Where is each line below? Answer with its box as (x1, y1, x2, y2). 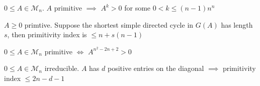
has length (221, 19, 253, 30)
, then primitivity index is (7, 29, 87, 40)
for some (124, 3, 151, 13)
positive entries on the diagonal (107, 63, 204, 73)
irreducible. (44, 63, 79, 73)
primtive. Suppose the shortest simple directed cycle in (24, 19, 194, 30)
